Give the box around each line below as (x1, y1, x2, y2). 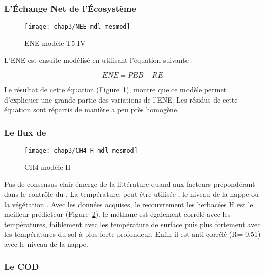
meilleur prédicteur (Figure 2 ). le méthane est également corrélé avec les (4, 209, 231, 219)
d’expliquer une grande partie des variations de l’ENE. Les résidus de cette (4, 94, 238, 105)
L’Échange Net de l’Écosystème (4, 2, 136, 14)
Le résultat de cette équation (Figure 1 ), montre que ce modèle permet (4, 84, 227, 95)
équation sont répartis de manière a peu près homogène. (4, 104, 179, 115)
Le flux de (4, 126, 46, 138)
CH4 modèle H (24, 161, 71, 172)
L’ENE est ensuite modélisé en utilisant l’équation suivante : (4, 55, 193, 65)
